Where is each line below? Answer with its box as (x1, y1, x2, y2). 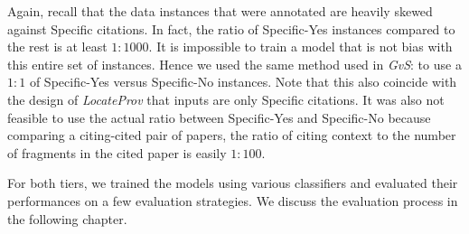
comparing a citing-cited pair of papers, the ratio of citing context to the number (7, 126, 456, 145)
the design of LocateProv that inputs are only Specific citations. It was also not (7, 89, 445, 108)
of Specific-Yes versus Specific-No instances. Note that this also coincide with (29, 72, 457, 91)
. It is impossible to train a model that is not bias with (148, 37, 453, 56)
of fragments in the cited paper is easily (7, 143, 227, 162)
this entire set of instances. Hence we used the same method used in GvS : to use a (7, 54, 462, 73)
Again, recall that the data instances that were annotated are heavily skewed (7, 2, 433, 20)
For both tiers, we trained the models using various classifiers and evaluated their (7, 173, 458, 192)
